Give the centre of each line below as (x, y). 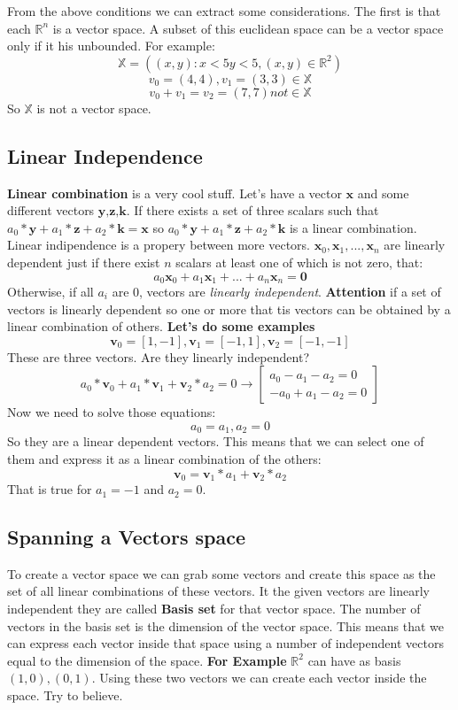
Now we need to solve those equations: (112, 412)
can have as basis (354, 660)
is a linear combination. (353, 227)
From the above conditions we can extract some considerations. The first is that (224, 11)
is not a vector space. (94, 108)
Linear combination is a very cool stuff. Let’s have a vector (175, 193)
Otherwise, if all (50, 291)
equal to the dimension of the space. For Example (147, 660)
